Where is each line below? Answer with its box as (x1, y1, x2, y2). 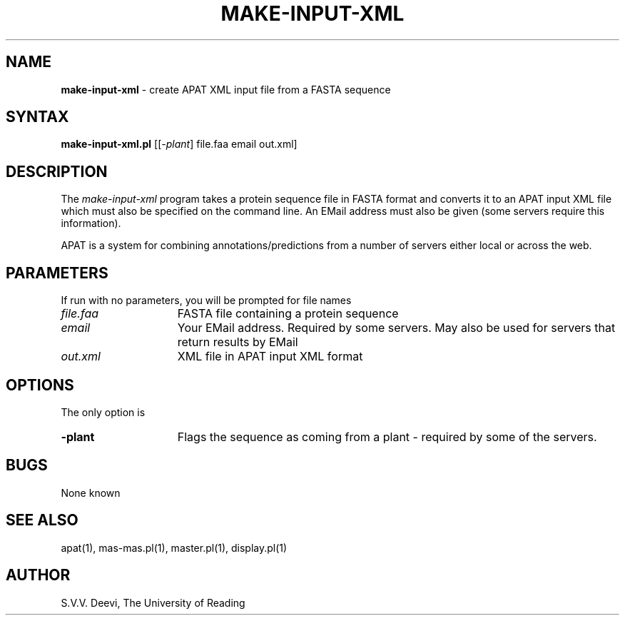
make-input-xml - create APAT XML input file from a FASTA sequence (61, 83, 391, 96)
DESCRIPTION (6, 162, 108, 181)
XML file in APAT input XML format (177, 349, 363, 364)
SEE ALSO (6, 511, 78, 530)
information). (61, 217, 121, 230)
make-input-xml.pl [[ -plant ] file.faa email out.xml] (61, 138, 298, 151)
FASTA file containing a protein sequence (177, 306, 399, 321)
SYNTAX (6, 108, 69, 126)
